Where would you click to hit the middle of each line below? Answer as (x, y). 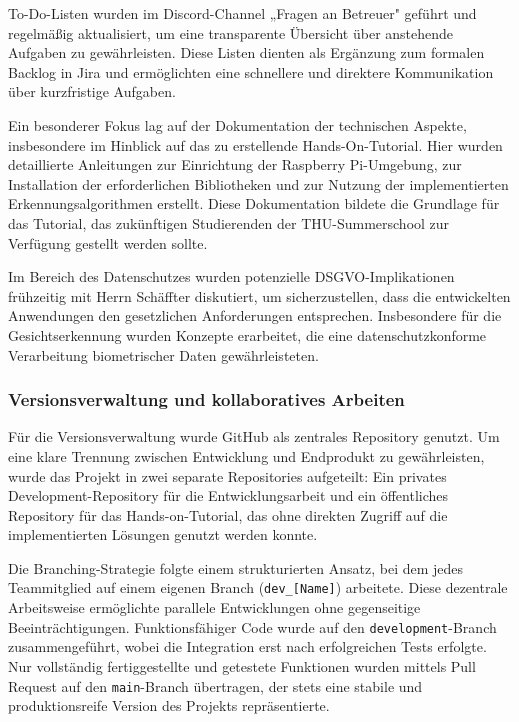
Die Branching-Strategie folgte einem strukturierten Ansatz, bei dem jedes (236, 567)
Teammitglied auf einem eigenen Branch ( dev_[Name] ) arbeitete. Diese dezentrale (258, 587)
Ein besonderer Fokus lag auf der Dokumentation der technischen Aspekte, (237, 124)
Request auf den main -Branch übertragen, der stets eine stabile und (215, 685)
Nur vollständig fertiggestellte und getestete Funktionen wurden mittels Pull (242, 665)
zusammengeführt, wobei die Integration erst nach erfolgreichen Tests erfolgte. (247, 646)
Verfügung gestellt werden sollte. (108, 242)
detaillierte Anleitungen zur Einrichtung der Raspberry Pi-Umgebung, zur (235, 164)
